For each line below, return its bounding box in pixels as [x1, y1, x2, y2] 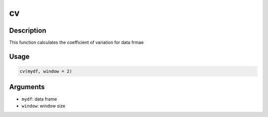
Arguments [9, 83, 45, 91]
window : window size [21, 103, 66, 109]
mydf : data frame [21, 96, 57, 102]
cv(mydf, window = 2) [19, 68, 72, 74]
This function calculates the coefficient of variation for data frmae [9, 40, 144, 46]
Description [9, 26, 47, 35]
